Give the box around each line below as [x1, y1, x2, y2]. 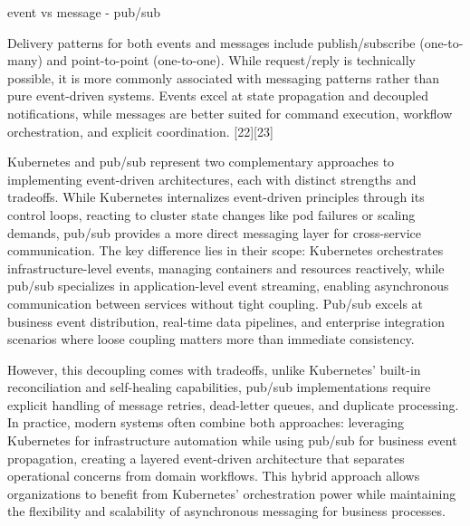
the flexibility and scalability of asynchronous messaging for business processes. [7, 502, 446, 521]
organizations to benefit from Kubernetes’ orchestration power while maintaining [7, 483, 456, 502]
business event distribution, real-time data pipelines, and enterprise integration [7, 311, 445, 330]
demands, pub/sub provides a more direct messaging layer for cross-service [7, 223, 422, 242]
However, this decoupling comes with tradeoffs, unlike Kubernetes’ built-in [7, 359, 421, 378]
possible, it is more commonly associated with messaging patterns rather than [7, 68, 440, 87]
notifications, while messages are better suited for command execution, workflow [7, 103, 453, 122]
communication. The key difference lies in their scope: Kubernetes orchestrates [7, 241, 444, 260]
